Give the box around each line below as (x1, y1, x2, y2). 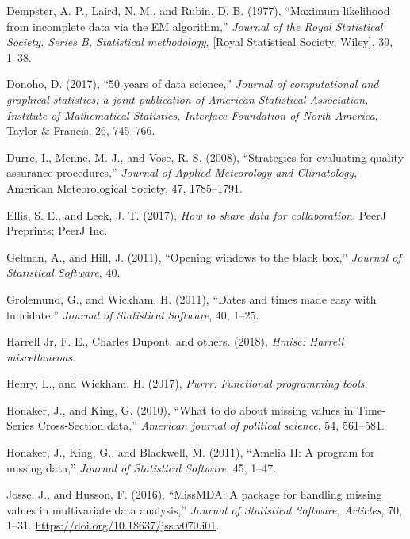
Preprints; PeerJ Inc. (6, 222, 108, 239)
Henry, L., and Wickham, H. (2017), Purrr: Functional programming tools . (6, 375, 368, 392)
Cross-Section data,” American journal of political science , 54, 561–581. (37, 417, 385, 434)
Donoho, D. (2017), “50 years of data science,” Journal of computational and (6, 75, 379, 92)
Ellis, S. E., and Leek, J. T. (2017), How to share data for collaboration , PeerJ (6, 206, 386, 223)
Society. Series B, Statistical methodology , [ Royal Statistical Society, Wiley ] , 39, (6, 33, 393, 50)
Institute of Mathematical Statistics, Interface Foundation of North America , (6, 106, 378, 123)
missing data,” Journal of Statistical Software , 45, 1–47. (6, 459, 277, 476)
